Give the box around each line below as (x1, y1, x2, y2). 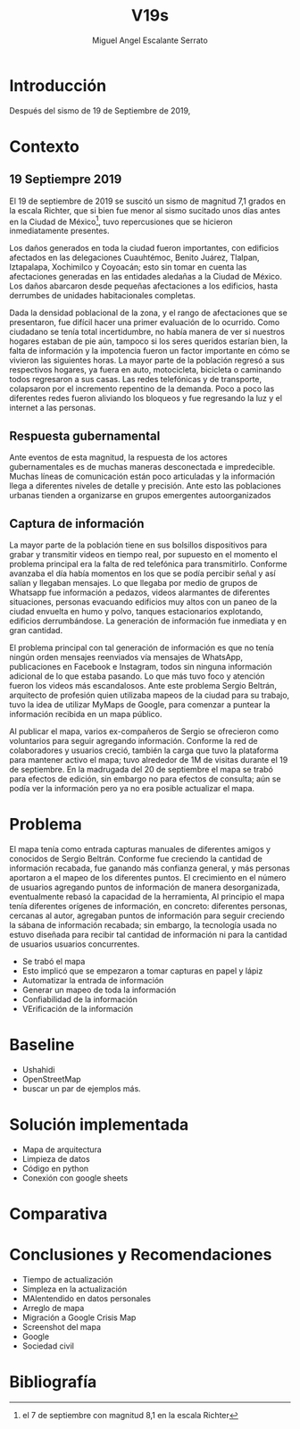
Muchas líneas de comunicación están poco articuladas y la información (9, 471, 275, 482)
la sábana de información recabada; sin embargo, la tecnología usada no (9, 919, 278, 930)
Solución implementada (9, 1115, 189, 1135)
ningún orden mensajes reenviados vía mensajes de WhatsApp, (9, 651, 244, 662)
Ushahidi (21, 1064, 55, 1074)
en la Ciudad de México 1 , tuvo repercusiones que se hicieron (9, 214, 234, 227)
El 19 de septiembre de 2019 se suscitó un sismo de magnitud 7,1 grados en (9, 196, 286, 206)
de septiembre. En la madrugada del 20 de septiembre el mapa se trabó (9, 764, 274, 774)
